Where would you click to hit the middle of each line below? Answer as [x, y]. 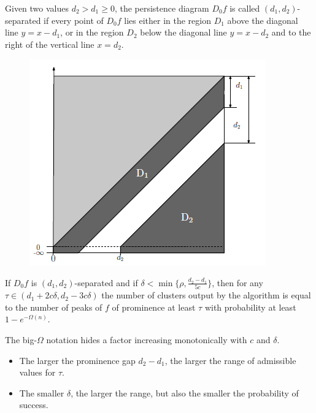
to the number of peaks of [54, 307]
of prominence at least [154, 307]
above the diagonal [263, 20]
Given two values [37, 8]
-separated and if [106, 282]
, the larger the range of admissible [230, 360]
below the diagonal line [183, 32]
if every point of [74, 20]
